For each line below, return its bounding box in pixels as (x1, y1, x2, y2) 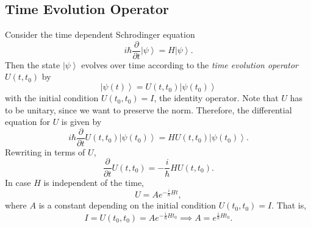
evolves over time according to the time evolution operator (81, 58, 299, 71)
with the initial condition (5, 91, 99, 104)
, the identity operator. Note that (154, 91, 279, 104)
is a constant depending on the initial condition (38, 199, 216, 212)
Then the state (5, 58, 60, 71)
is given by (61, 115, 102, 128)
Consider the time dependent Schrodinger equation (5, 28, 195, 41)
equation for (5, 115, 50, 128)
